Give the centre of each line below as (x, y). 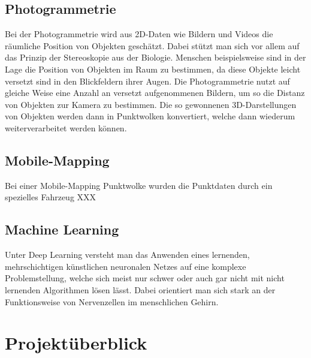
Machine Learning (62, 229)
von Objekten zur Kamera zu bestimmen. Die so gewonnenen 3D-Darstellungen (151, 104)
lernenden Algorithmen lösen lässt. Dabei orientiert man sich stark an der (140, 289)
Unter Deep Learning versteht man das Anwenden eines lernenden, (127, 255)
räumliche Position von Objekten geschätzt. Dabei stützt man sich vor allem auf (152, 45)
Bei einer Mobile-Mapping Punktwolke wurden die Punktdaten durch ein (139, 185)
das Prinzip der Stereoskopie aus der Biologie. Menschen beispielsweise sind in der (155, 57)
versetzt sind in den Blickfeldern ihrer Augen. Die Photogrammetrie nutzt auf (147, 81)
